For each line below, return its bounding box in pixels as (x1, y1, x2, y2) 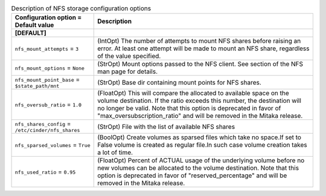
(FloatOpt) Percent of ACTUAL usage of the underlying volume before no (97, 156, 305, 165)
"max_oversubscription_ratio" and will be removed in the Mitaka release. (97, 112, 303, 120)
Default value (14, 21, 54, 30)
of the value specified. (97, 52, 161, 60)
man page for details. (97, 67, 158, 76)
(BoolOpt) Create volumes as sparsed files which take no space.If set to (97, 133, 302, 142)
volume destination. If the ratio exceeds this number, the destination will (97, 97, 302, 105)
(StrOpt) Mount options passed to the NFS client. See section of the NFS (97, 60, 304, 68)
